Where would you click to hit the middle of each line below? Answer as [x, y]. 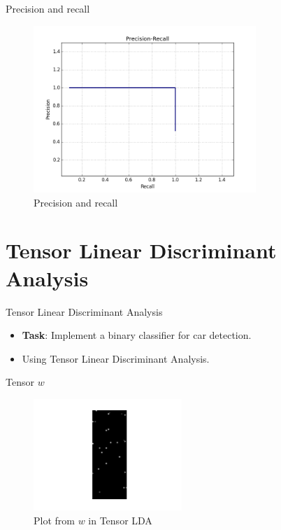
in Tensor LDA [120, 520]
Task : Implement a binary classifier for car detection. [137, 335]
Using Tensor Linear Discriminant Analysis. [116, 358]
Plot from [54, 520]
